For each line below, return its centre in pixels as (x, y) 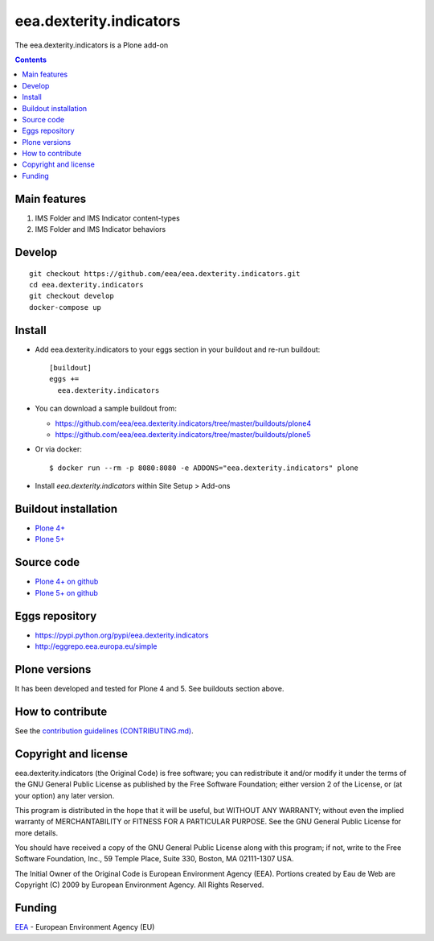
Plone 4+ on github (67, 582)
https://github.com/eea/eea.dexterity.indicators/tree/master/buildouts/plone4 (183, 423)
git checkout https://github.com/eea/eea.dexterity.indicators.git (165, 273)
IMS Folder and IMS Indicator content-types (107, 218)
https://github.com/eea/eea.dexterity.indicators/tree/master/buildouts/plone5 (183, 434)
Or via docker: (58, 449)
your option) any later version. (65, 795)
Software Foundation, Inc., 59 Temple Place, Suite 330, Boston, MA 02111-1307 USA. (154, 859)
